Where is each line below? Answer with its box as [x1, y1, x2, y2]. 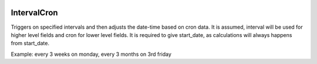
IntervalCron [11, 8, 58, 18]
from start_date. [11, 40, 50, 47]
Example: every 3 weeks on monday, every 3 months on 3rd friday [11, 50, 171, 58]
